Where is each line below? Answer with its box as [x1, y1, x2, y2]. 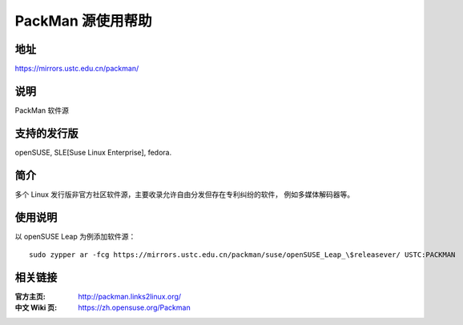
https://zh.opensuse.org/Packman [78, 303, 191, 312]
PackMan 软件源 [14, 105, 70, 115]
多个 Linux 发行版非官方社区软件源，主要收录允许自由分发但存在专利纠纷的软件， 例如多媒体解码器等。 [14, 189, 355, 199]
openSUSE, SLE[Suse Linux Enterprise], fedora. [14, 147, 172, 157]
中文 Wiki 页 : [14, 303, 58, 312]
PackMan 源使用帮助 [14, 12, 152, 30]
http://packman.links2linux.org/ [78, 291, 182, 301]
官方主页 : [14, 291, 46, 301]
